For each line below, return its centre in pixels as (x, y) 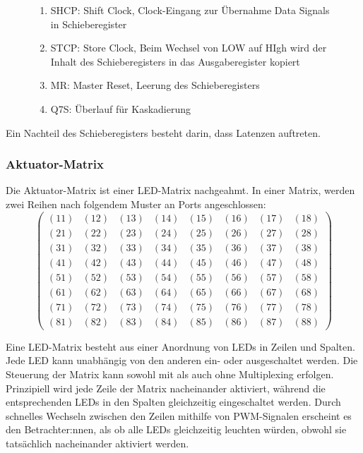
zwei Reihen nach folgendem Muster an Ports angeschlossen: (136, 204)
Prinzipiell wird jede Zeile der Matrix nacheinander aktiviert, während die (166, 388)
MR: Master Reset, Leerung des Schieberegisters (155, 85)
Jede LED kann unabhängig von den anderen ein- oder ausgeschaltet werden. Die (182, 360)
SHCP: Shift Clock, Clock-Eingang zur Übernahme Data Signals (190, 10)
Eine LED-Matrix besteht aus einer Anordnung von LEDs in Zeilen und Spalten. (180, 346)
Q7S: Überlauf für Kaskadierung (120, 108)
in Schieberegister (89, 24)
